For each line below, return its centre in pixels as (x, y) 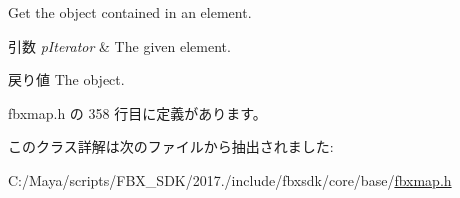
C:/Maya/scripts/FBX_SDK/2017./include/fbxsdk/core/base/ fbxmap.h (230, 179)
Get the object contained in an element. (130, 12)
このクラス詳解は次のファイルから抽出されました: (171, 146)
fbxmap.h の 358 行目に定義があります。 (137, 112)
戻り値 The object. (66, 79)
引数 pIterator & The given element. (119, 45)
